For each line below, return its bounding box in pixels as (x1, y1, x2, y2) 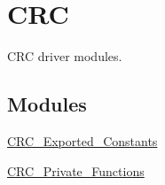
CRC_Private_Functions (7, 161, 145, 180)
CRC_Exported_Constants (7, 131, 158, 150)
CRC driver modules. (7, 47, 122, 66)
